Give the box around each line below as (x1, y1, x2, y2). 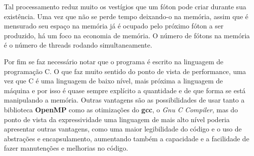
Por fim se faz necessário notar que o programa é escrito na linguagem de (4, 56, 224, 66)
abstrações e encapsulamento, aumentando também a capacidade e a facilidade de (4, 133, 250, 143)
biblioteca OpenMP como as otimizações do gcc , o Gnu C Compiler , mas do (4, 104, 238, 114)
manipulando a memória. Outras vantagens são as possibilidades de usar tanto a (4, 95, 245, 105)
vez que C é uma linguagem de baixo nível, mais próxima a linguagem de (4, 76, 223, 86)
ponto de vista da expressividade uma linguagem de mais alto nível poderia (4, 114, 230, 124)
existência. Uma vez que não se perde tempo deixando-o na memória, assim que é (4, 11, 249, 21)
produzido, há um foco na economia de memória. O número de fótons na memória (4, 30, 250, 40)
